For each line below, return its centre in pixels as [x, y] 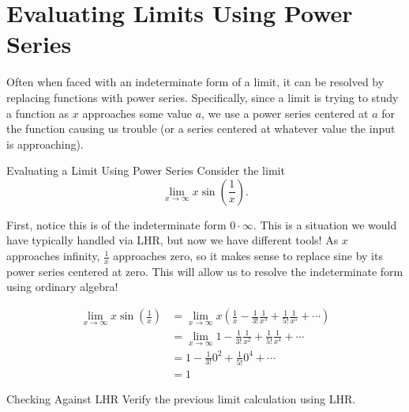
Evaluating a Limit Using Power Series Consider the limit [146, 170]
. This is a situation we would [325, 224]
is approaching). [45, 144]
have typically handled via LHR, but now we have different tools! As [173, 240]
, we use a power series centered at [285, 113]
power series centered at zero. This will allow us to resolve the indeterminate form [205, 271]
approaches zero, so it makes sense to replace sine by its [248, 256]
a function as [38, 113]
